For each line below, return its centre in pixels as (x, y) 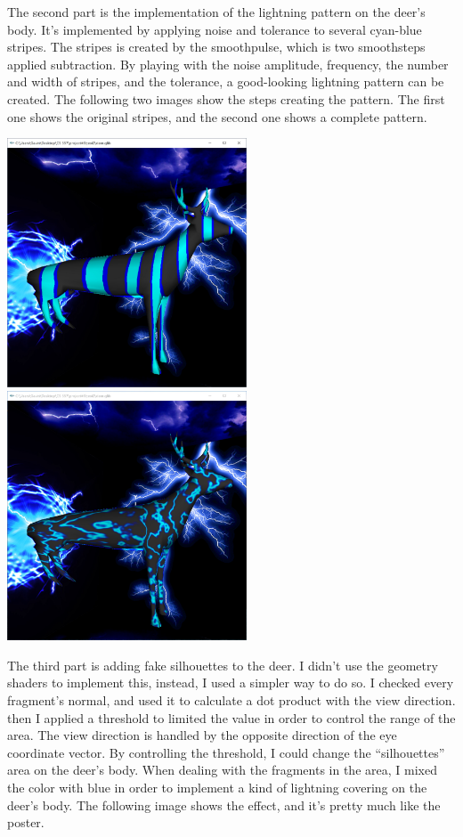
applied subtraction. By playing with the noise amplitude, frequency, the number (228, 64)
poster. (26, 822)
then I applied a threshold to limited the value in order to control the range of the (231, 717)
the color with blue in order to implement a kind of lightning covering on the (217, 787)
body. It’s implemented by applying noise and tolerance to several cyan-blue (215, 29)
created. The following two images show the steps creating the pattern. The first (226, 98)
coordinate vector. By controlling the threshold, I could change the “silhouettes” (226, 752)
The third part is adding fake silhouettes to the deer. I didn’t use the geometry (223, 665)
